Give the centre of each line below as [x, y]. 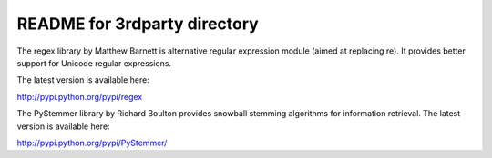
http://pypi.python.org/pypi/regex [80, 96]
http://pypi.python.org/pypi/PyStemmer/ [92, 143]
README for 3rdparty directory [138, 24]
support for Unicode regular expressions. [94, 63]
